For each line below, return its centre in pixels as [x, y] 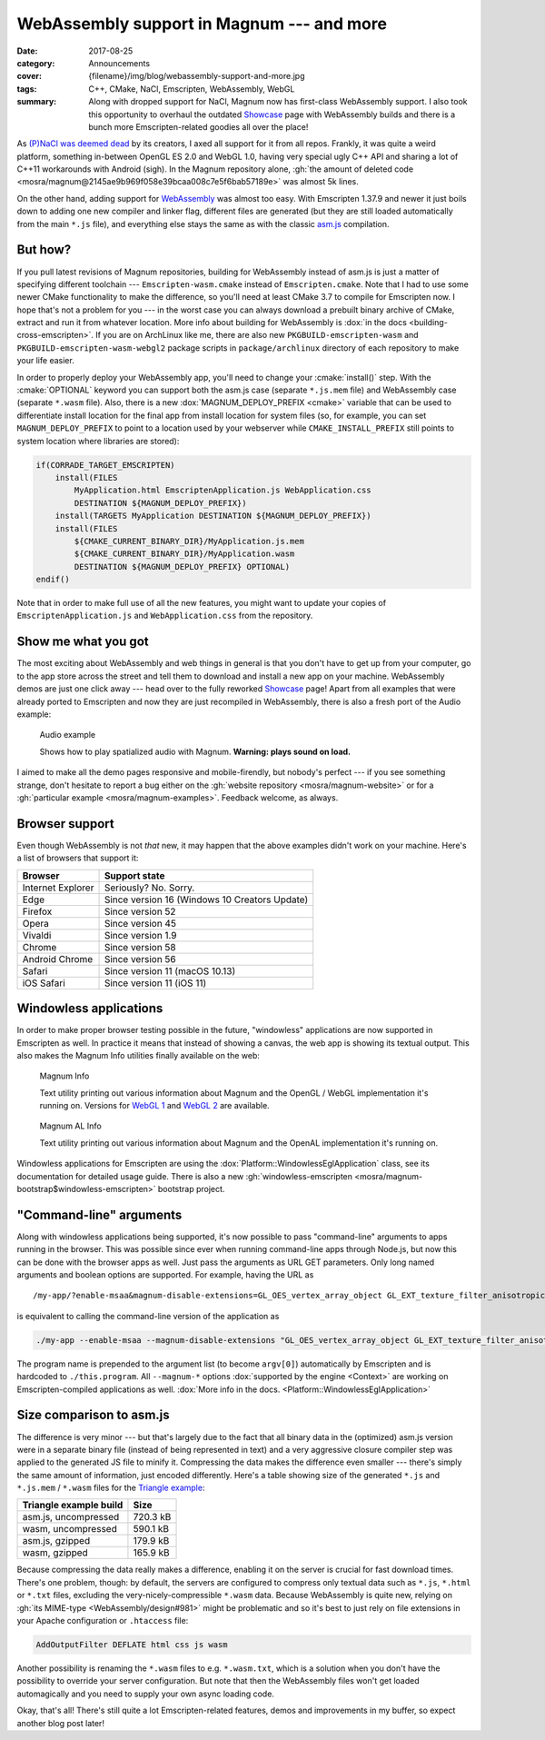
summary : [37, 102]
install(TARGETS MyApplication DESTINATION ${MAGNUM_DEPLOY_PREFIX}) [213, 516]
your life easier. [45, 361]
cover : [30, 76]
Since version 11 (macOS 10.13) [170, 970]
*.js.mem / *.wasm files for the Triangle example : [111, 1488]
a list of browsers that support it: [78, 858]
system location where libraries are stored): [98, 441]
